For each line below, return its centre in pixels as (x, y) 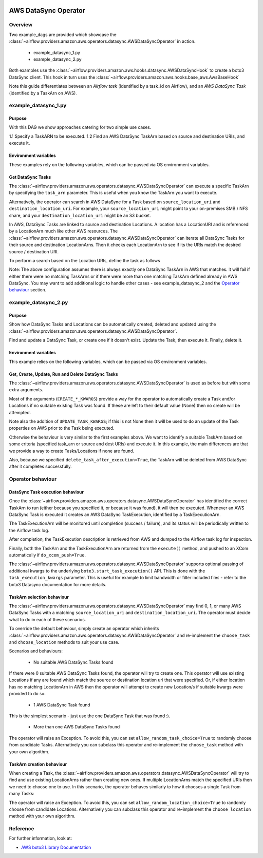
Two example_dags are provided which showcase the (63, 35)
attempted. (20, 412)
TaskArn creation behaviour (38, 764)
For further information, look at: (40, 839)
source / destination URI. (34, 251)
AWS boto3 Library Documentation (56, 847)
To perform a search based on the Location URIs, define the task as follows (85, 260)
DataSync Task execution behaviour (46, 492)
